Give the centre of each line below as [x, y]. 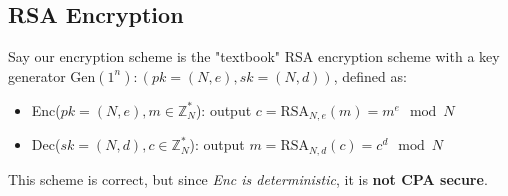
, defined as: [370, 75]
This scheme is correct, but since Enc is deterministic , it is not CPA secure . [248, 178]
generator [37, 75]
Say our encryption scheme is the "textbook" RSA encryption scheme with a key [254, 56]
